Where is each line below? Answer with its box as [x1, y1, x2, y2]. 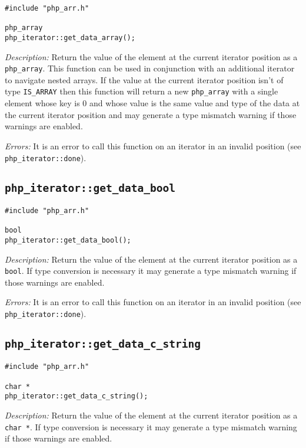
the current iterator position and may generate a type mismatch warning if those [5, 108, 297, 120]
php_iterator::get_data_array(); [5, 33, 135, 42]
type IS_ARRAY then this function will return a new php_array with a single [5, 85, 278, 97]
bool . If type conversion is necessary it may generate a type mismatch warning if [5, 264, 297, 277]
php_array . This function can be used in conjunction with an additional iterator [5, 62, 295, 74]
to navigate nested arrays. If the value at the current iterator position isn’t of [5, 73, 284, 86]
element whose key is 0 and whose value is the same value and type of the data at [5, 97, 300, 109]
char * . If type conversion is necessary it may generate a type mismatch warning [5, 420, 297, 433]
